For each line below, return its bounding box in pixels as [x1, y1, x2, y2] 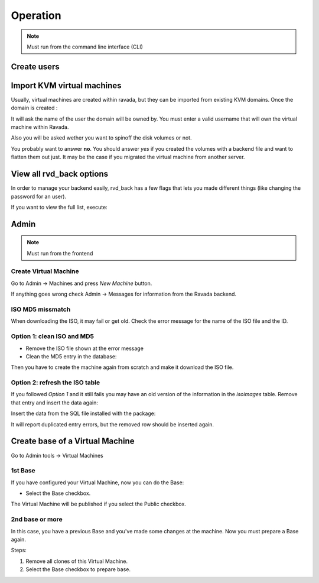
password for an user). [11, 193, 67, 200]
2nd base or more [11, 515, 63, 523]
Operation [11, 9, 61, 22]
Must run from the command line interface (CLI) [27, 43, 143, 50]
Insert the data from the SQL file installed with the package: [11, 410, 156, 417]
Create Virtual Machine [11, 267, 79, 276]
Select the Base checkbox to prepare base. [25, 566, 131, 573]
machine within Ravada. [11, 124, 69, 131]
